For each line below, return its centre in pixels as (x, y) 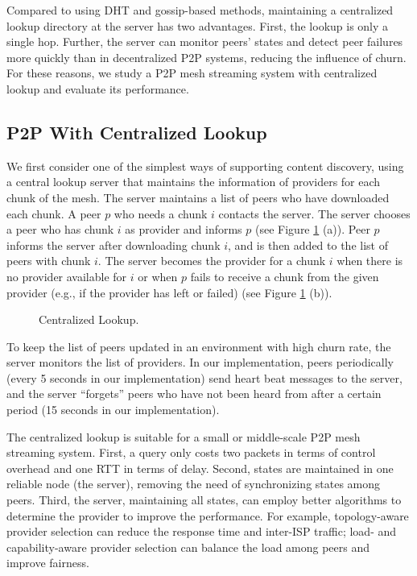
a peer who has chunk (60, 229)
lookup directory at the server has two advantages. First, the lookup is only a (198, 25)
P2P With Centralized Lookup (137, 132)
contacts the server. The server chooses (314, 213)
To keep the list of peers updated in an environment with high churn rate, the (199, 346)
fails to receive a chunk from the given (285, 276)
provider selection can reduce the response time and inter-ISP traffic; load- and (202, 531)
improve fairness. (48, 563)
